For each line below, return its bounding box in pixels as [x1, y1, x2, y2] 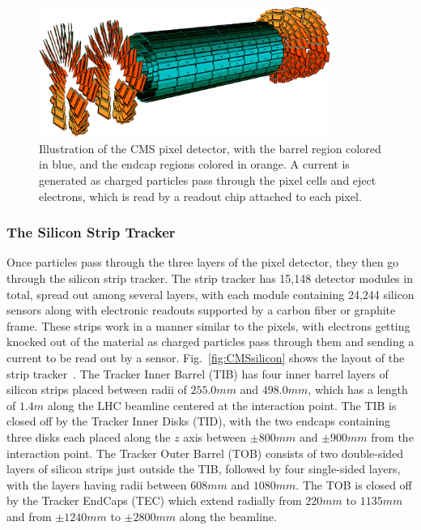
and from [6, 507, 52, 524]
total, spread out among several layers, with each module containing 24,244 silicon [6, 285, 415, 302]
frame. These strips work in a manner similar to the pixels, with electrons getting [6, 317, 410, 334]
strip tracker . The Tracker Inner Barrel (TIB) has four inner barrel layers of [6, 365, 389, 382]
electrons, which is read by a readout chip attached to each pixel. [39, 187, 362, 204]
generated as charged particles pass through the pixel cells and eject [39, 171, 376, 188]
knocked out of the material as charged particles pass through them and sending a [6, 333, 415, 350]
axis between [183, 428, 247, 445]
